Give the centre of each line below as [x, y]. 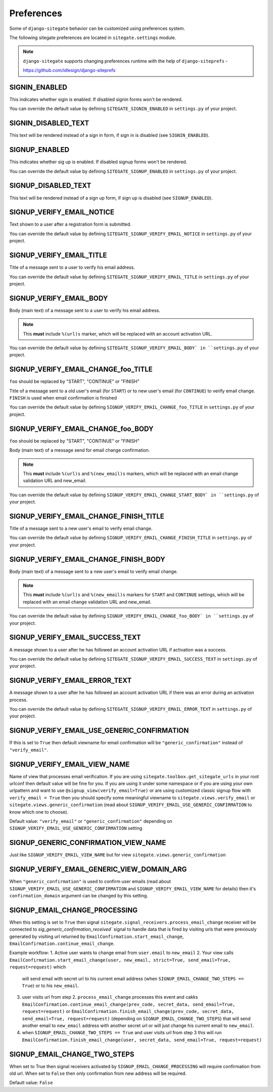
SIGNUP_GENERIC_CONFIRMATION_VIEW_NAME [88, 843]
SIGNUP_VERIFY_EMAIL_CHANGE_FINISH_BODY [87, 559]
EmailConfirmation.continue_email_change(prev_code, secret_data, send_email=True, [129, 1004]
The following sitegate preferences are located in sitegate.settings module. [93, 38]
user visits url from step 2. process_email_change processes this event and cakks [110, 997]
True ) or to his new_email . [51, 986]
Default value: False [31, 1083]
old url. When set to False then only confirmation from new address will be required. [98, 1073]
